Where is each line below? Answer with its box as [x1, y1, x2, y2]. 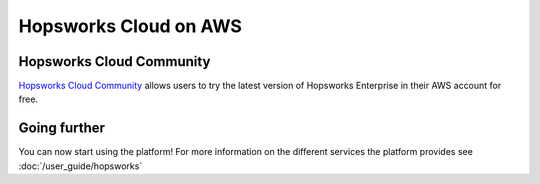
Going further [18, 120, 105, 137]
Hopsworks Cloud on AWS [18, 15, 242, 37]
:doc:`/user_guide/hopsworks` [18, 160, 143, 172]
